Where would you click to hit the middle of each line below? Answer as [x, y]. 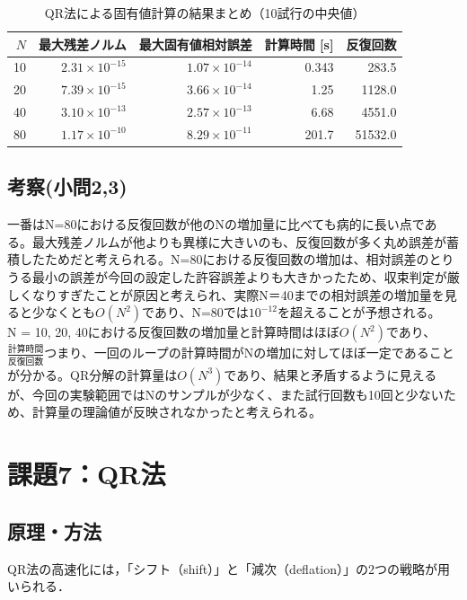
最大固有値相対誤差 [195, 44]
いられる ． [39, 586]
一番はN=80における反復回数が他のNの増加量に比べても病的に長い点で [216, 224]
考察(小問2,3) [67, 186]
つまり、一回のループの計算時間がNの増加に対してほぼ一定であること [249, 353]
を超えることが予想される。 [359, 312]
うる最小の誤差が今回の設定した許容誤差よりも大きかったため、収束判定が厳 [233, 277]
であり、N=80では [195, 312]
